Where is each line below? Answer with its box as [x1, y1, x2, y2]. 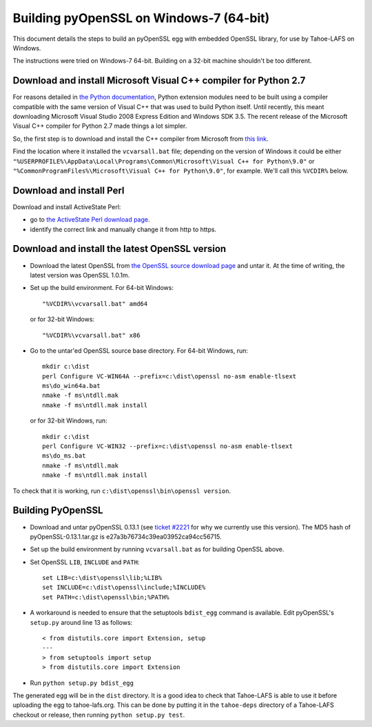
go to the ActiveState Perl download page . [30, 215, 151, 224]
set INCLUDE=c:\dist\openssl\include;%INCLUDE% [42, 583, 206, 592]
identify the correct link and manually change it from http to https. [30, 225, 217, 233]
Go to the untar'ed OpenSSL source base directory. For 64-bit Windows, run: [30, 346, 248, 355]
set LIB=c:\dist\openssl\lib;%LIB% [42, 574, 163, 582]
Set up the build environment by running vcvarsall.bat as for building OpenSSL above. [30, 545, 285, 554]
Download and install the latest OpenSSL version [12, 243, 227, 255]
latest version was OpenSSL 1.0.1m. [30, 271, 130, 279]
